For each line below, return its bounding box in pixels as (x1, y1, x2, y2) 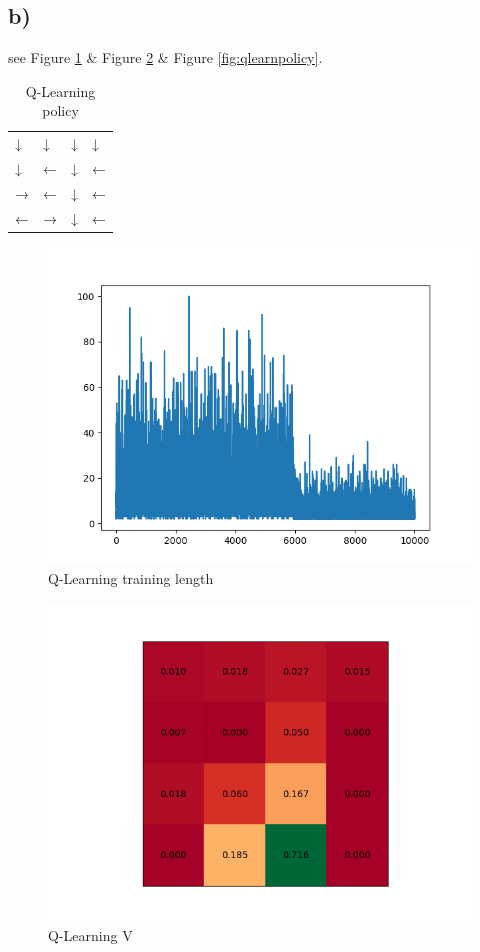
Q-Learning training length (48, 568, 214, 589)
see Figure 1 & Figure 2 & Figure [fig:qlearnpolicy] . (8, 47, 323, 68)
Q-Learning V (48, 924, 133, 945)
